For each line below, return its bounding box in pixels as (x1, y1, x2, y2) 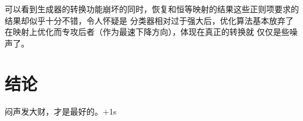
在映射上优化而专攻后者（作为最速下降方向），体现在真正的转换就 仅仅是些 (5, 26, 290, 38)
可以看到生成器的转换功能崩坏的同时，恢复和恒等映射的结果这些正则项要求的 (5, 3, 299, 15)
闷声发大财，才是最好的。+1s (5, 105, 117, 117)
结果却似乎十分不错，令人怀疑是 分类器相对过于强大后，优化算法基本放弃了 (5, 14, 294, 26)
